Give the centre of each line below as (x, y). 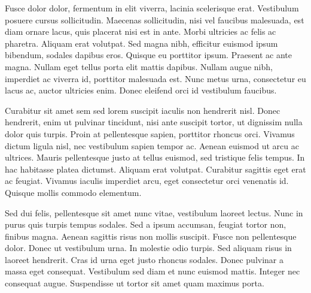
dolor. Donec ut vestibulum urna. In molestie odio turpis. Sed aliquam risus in (148, 248)
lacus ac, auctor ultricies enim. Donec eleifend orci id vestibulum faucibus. (141, 90)
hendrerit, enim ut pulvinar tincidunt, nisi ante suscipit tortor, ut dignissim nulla (154, 122)
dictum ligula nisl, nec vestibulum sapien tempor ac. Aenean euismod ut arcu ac (152, 145)
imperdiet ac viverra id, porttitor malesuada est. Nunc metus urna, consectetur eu (155, 78)
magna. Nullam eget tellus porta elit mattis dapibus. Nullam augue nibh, (139, 66)
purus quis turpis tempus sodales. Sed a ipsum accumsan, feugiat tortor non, (146, 224)
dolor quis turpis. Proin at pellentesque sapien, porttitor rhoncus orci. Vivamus (150, 133)
